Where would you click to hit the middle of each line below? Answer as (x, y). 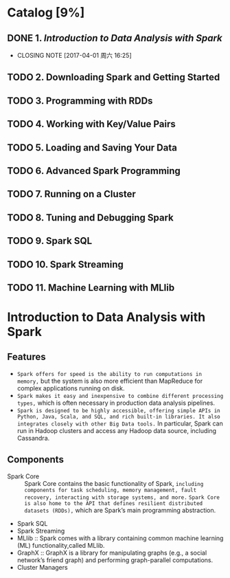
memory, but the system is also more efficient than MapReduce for (110, 381)
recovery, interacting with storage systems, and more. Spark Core (122, 497)
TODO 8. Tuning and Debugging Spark (90, 218)
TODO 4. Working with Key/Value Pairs (92, 124)
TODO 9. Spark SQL (50, 241)
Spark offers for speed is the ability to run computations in (110, 374)
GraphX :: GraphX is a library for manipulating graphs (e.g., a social (112, 553)
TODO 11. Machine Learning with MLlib (91, 288)
